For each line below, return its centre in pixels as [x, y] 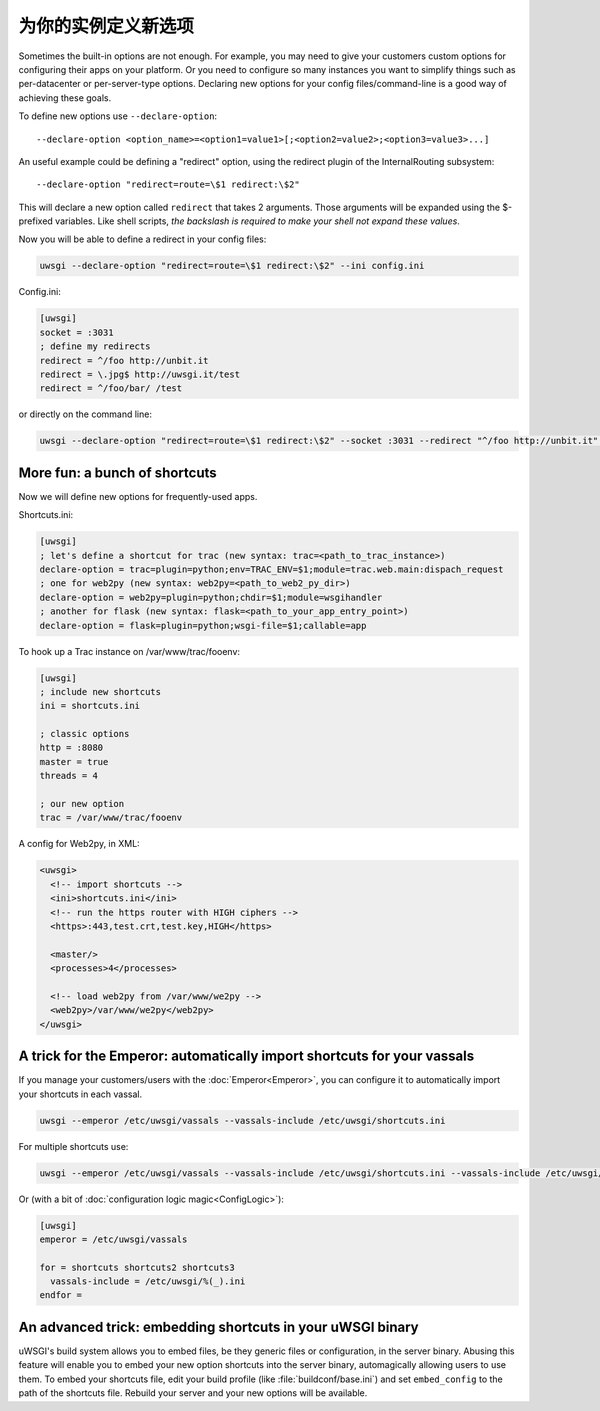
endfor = [61, 1295]
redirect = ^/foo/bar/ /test [111, 388]
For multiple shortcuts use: [73, 1146]
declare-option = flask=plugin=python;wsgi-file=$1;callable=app [203, 625]
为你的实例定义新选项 [106, 26]
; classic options [84, 734]
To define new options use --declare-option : [118, 116]
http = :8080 [71, 748]
